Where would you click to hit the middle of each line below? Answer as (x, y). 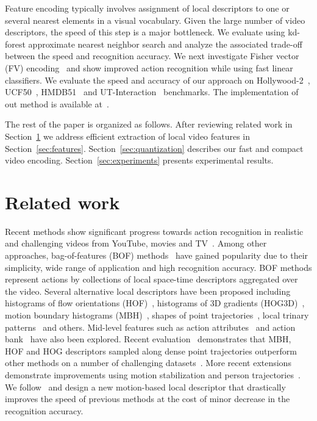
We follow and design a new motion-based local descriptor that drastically (145, 387)
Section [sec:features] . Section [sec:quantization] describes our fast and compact (154, 148)
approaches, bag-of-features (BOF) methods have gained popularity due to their (157, 255)
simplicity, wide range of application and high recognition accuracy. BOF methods (158, 267)
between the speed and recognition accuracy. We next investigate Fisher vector (152, 56)
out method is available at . (57, 103)
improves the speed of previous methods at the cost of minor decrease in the (148, 399)
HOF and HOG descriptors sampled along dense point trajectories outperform (151, 351)
